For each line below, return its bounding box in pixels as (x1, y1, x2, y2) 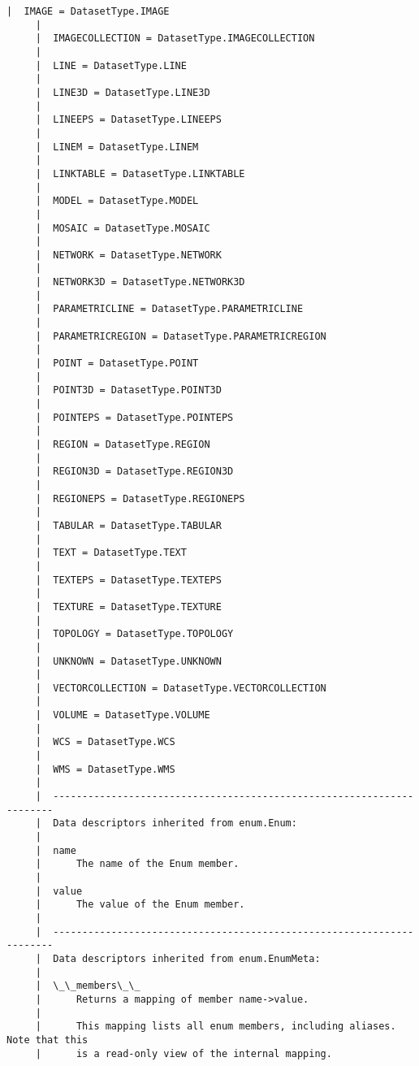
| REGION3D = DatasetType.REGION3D (35, 466, 234, 478)
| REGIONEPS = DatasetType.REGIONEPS (35, 492, 245, 505)
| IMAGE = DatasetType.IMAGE (6, 6, 170, 17)
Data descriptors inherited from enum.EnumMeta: (53, 952, 321, 964)
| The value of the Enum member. (35, 899, 245, 911)
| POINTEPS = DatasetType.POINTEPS (35, 411, 234, 423)
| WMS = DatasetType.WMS (35, 763, 175, 775)
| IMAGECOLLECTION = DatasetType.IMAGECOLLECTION (35, 32, 315, 45)
